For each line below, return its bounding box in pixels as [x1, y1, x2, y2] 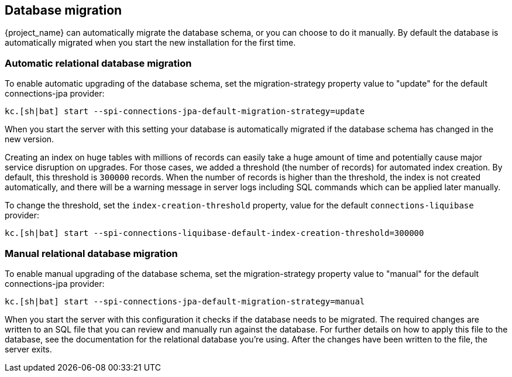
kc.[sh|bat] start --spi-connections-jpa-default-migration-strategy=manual [5, 296, 365, 306]
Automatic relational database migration [5, 57, 192, 69]
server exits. [5, 344, 52, 354]
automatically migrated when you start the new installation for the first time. [5, 37, 296, 48]
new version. [5, 134, 54, 145]
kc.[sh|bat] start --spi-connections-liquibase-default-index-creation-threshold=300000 [5, 228, 424, 238]
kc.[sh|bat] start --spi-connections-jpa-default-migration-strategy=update [5, 107, 365, 116]
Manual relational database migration [5, 247, 178, 259]
